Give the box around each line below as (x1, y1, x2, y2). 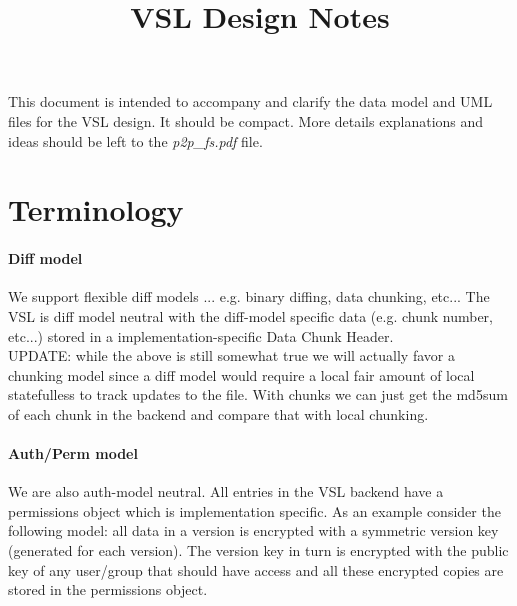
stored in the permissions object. (8, 579, 208, 600)
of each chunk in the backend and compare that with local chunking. (8, 403, 429, 424)
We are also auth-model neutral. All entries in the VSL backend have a (8, 481, 444, 502)
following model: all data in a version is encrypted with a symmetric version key (8, 520, 499, 541)
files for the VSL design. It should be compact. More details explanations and (8, 110, 484, 131)
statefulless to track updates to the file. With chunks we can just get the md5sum (8, 384, 508, 405)
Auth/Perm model (8, 443, 138, 464)
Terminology (8, 189, 184, 230)
